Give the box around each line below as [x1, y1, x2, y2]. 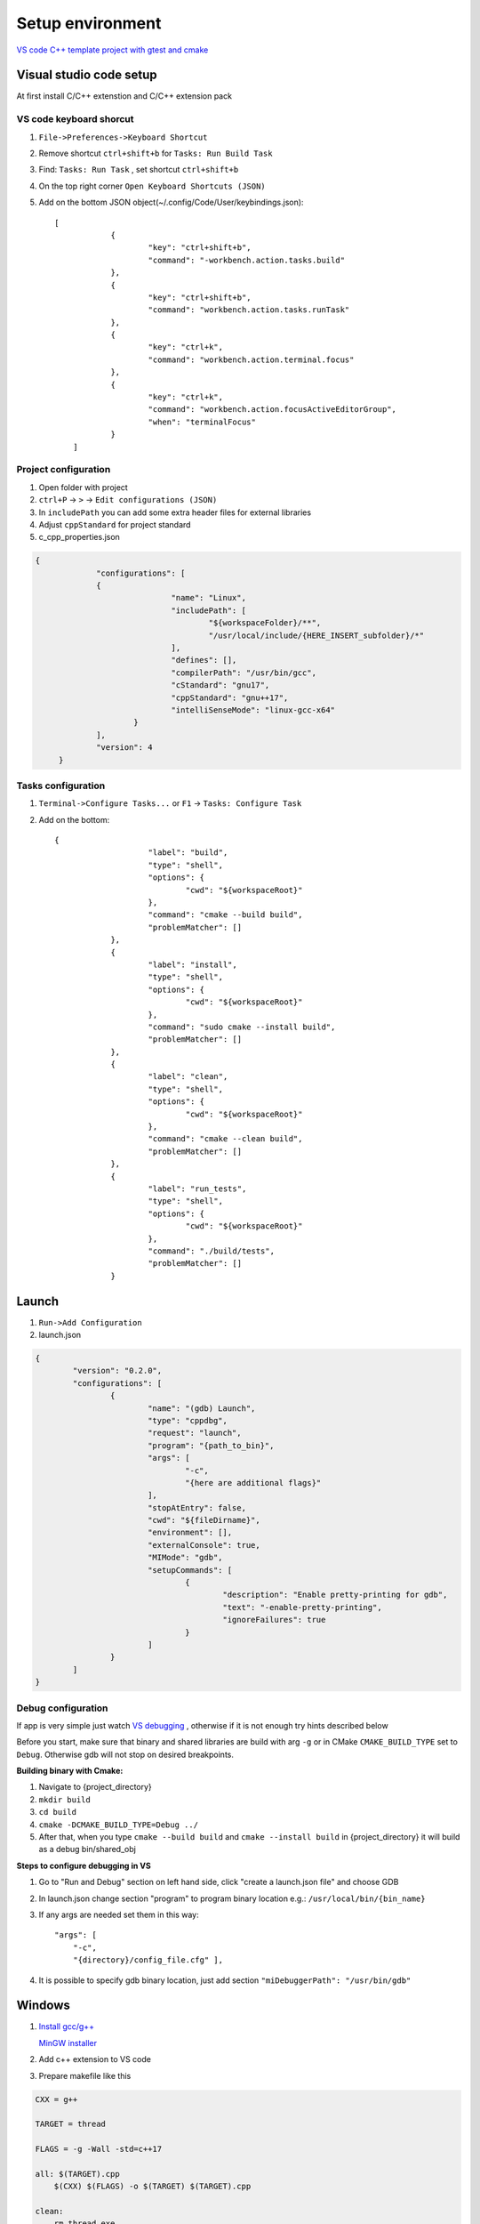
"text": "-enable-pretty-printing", [222, 1602, 382, 1612]
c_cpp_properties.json [38, 532, 120, 543]
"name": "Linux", [171, 592, 246, 603]
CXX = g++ [35, 2094, 78, 2104]
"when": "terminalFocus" [148, 416, 257, 427]
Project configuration [16, 463, 111, 476]
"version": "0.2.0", [72, 1366, 163, 1376]
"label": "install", [148, 959, 237, 970]
